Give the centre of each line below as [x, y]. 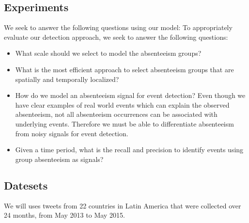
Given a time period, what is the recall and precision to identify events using [129, 150]
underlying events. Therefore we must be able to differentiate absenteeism [124, 123]
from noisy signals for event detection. [72, 133]
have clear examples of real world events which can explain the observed [122, 104]
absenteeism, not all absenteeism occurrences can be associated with [116, 114]
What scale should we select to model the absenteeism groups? [108, 53]
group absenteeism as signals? [59, 159]
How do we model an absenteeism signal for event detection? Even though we [130, 95]
